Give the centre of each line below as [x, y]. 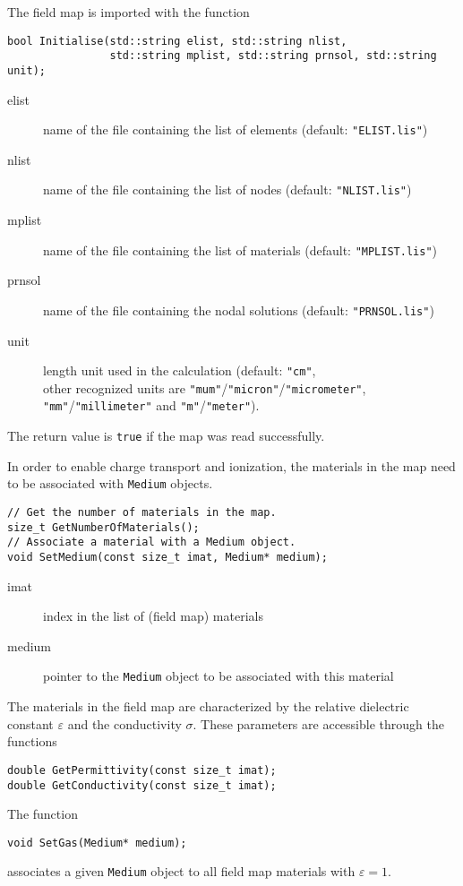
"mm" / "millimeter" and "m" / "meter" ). [151, 405]
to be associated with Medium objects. [110, 483]
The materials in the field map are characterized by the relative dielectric [208, 706]
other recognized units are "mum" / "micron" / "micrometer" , [205, 387]
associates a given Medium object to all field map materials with [181, 871]
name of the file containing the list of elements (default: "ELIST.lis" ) [236, 129]
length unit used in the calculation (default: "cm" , [180, 370]
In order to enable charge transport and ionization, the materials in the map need [231, 465]
